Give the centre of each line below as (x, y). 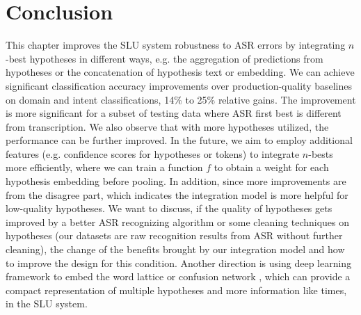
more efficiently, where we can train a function (104, 167)
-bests (321, 153)
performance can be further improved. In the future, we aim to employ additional (179, 140)
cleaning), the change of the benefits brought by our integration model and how (175, 249)
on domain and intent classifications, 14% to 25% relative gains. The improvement (181, 99)
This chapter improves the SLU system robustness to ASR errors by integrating (176, 45)
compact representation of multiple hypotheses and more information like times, (176, 290)
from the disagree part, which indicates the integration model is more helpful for (177, 194)
